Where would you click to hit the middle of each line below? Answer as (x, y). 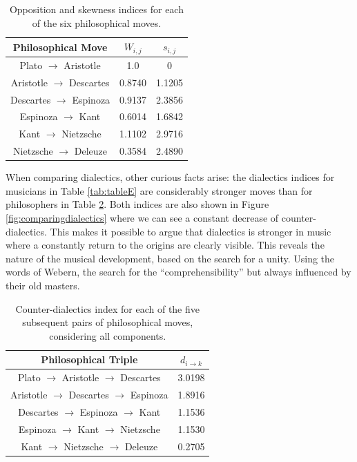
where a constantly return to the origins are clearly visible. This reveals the (165, 245)
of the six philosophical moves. (97, 22)
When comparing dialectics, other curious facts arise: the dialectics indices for (170, 177)
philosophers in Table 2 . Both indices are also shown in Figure (137, 204)
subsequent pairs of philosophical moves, (108, 322)
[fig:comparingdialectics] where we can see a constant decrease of (142, 217)
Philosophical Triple (89, 359)
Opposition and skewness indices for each (96, 9)
